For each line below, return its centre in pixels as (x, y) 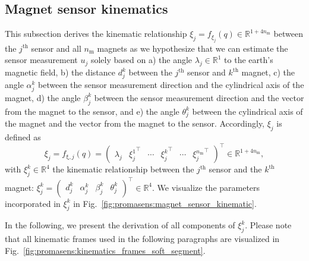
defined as (23, 137)
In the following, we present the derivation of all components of (120, 225)
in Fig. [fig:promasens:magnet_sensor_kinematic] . (165, 203)
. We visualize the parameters (206, 187)
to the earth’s (249, 60)
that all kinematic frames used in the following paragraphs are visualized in (142, 239)
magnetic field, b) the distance (60, 72)
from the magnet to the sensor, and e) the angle (92, 111)
